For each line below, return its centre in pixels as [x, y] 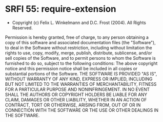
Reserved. [22, 27]
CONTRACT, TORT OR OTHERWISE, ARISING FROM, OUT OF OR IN [73, 105]
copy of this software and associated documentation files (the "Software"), [81, 42]
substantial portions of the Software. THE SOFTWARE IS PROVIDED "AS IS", [81, 73]
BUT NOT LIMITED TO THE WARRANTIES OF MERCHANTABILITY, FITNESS [81, 84]
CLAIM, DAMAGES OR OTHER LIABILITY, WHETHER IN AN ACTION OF [76, 99]
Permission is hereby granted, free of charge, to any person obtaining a [77, 37]
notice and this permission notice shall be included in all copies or [71, 68]
